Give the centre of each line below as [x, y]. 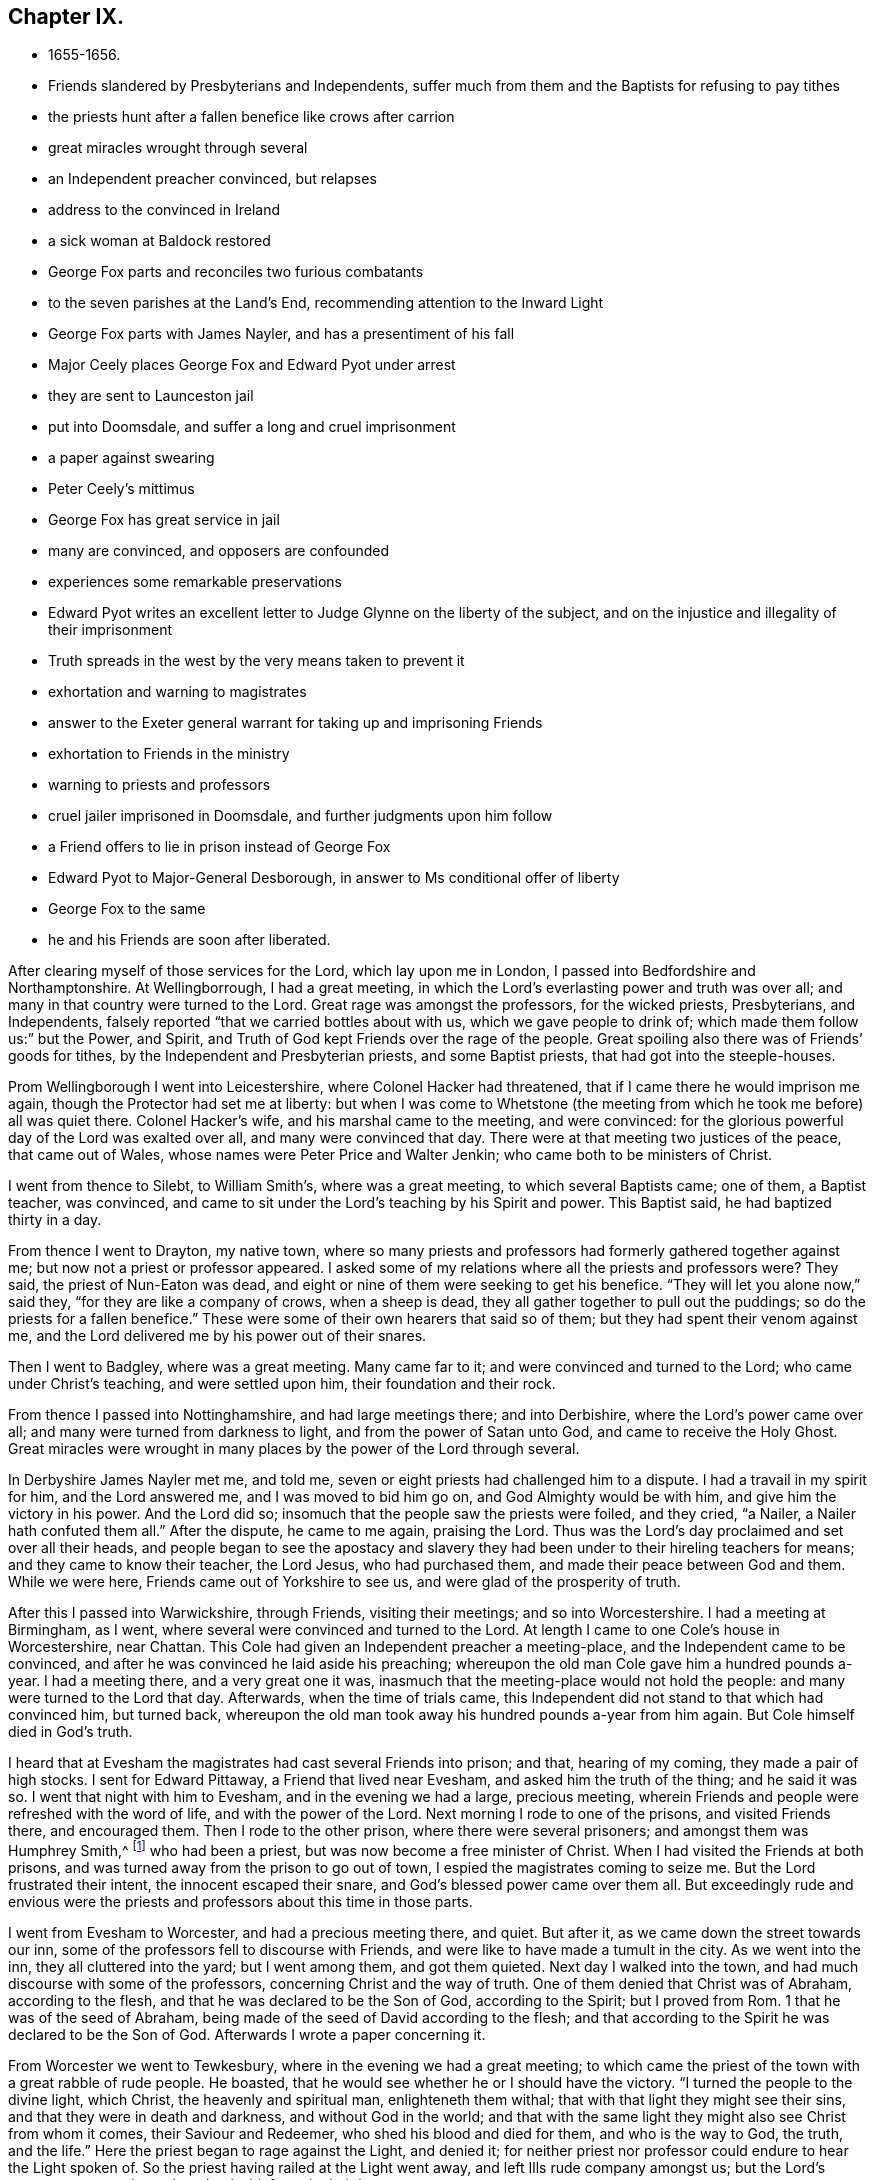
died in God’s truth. [70, 1732]
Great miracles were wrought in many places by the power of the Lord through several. [294, 1449]
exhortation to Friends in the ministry [169, 754]
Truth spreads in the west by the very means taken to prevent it [256, 661]
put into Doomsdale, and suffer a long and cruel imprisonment [252, 427]
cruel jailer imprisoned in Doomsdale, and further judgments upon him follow [300, 816]
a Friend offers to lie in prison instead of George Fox [219, 847]
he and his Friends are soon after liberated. [189, 940]
